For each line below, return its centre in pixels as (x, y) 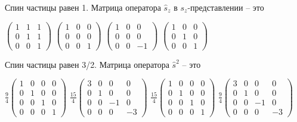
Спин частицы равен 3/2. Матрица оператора (87, 64)
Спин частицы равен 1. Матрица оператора (83, 7)
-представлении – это (226, 7)
